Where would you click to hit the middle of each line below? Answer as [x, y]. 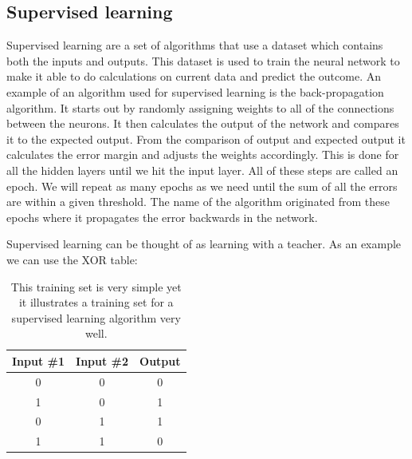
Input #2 [102, 360]
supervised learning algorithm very [96, 317]
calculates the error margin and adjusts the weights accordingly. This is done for [203, 154]
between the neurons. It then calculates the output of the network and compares [203, 123]
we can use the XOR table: [72, 259]
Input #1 [39, 360]
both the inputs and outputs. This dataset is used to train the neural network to [203, 60]
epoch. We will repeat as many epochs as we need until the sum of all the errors [202, 186]
